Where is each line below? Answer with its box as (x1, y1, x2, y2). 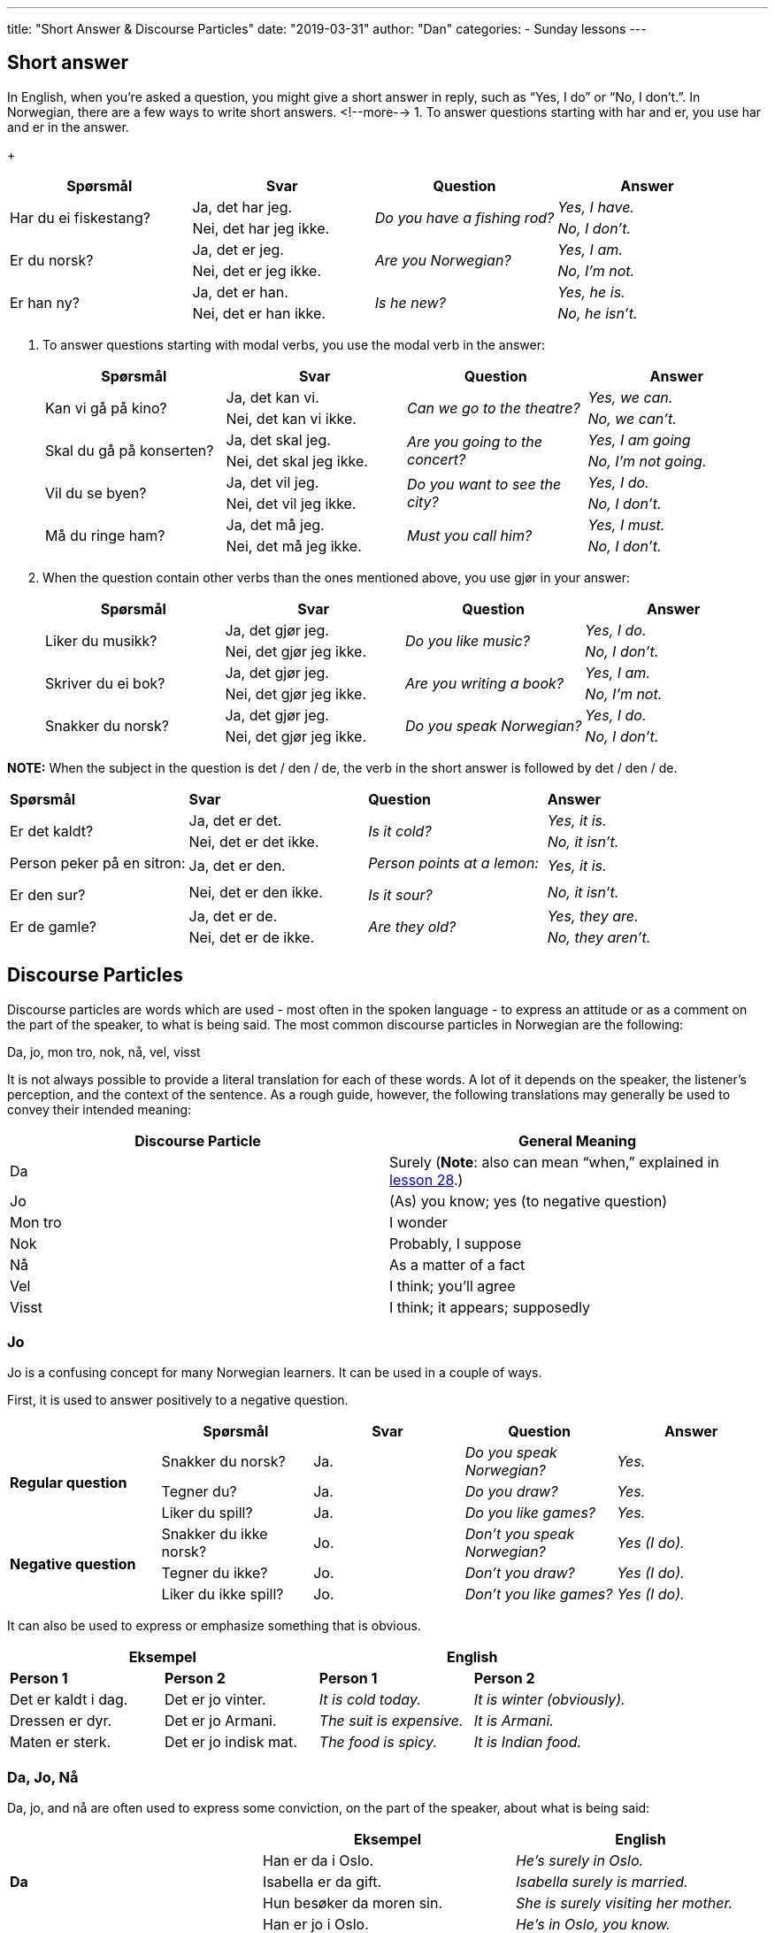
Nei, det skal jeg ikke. (226, 451, 368, 470)
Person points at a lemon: (368, 853, 539, 872)
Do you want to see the (407, 474, 562, 493)
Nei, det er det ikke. (188, 832, 319, 851)
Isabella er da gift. (262, 1873, 382, 1891)
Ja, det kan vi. (226, 388, 319, 406)
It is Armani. (473, 1712, 554, 1730)
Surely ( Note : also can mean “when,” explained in (389, 1152, 719, 1171)
